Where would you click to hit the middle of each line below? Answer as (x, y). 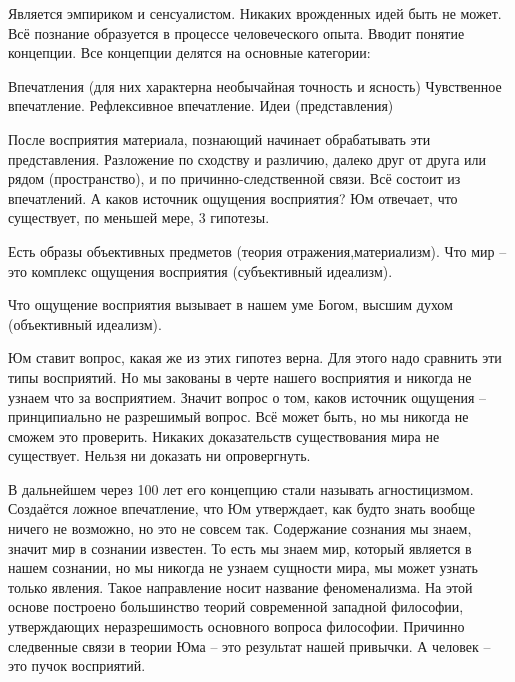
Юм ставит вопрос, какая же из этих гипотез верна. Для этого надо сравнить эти (255, 357)
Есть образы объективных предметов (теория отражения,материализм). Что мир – (257, 250)
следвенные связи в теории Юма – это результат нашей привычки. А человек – (249, 645)
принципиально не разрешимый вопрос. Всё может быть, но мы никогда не (238, 416)
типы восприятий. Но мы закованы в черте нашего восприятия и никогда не (240, 376)
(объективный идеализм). (85, 323)
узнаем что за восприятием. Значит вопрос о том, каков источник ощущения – (247, 396)
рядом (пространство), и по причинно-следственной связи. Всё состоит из (234, 178)
